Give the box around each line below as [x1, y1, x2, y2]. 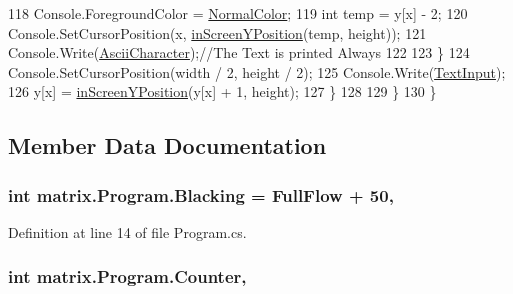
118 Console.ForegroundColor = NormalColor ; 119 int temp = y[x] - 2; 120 [8, 3, 468, 23]
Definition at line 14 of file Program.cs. [8, 221, 247, 242]
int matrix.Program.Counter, [8, 264, 247, 289]
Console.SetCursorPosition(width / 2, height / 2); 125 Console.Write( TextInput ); [8, 61, 506, 82]
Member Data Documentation [8, 130, 327, 161]
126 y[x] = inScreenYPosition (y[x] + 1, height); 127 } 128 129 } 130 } [8, 81, 437, 102]
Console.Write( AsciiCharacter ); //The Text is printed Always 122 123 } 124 [8, 42, 470, 63]
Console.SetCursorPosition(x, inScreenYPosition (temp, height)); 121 [8, 22, 427, 43]
